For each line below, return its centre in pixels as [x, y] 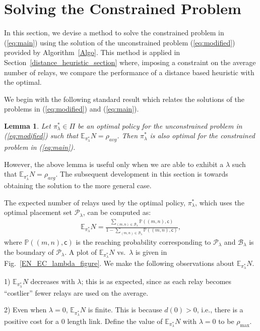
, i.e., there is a [220, 310]
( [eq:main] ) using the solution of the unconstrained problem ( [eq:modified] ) [120, 42]
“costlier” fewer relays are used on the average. [76, 292]
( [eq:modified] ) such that [41, 135]
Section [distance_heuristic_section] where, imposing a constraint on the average [130, 62]
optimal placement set [38, 212]
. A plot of [81, 252]
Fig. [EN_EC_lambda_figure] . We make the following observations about [119, 263]
